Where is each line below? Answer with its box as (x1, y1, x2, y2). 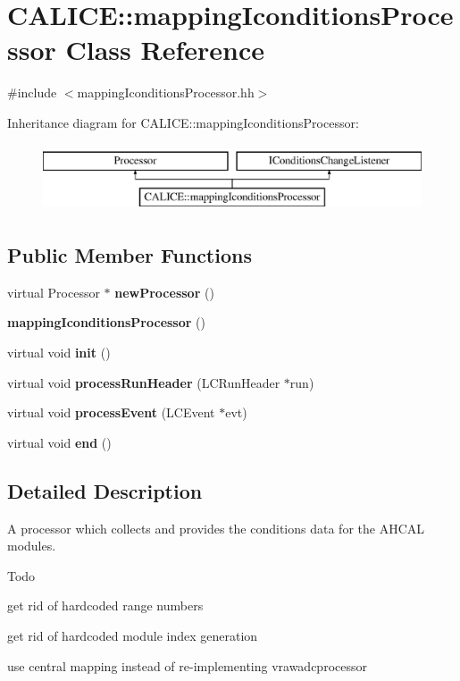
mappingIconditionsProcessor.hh (77, 83, 255, 102)
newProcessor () (114, 282, 214, 301)
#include (7, 83, 57, 102)
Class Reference (65, 31, 265, 68)
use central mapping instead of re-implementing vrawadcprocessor (7, 656, 367, 675)
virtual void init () (7, 343, 111, 362)
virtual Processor (7, 282, 100, 301)
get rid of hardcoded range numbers (7, 596, 204, 615)
